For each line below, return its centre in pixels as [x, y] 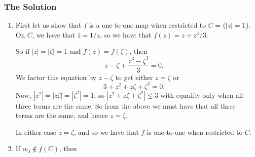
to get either [134, 77]
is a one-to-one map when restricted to [147, 25]
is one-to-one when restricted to [195, 132]
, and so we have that [106, 132]
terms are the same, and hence [62, 115]
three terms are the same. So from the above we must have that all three [126, 105]
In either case [36, 132]
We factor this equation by [56, 77]
